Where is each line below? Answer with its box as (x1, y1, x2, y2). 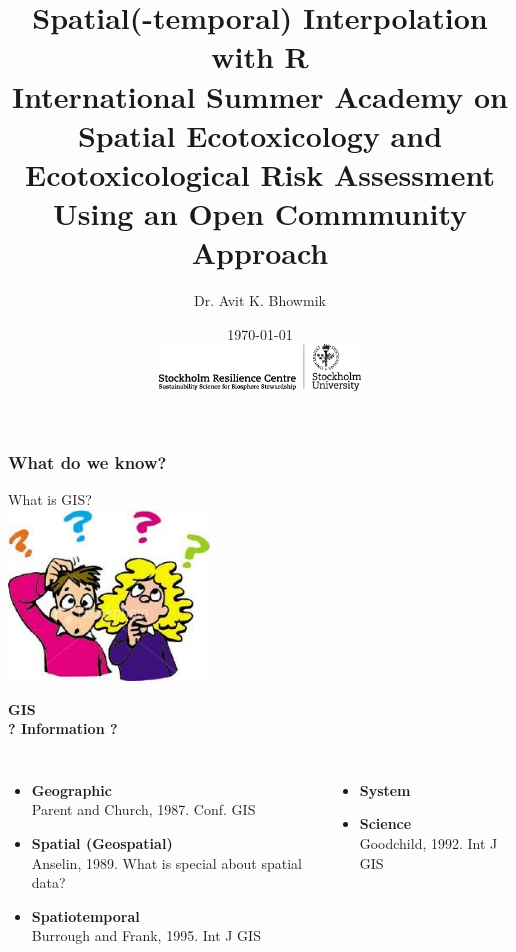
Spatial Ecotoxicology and (77, 114, 443, 155)
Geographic (31, 779, 112, 800)
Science (359, 813, 412, 834)
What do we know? (8, 450, 167, 475)
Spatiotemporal (31, 905, 140, 926)
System (359, 779, 411, 800)
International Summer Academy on (12, 75, 508, 116)
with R (211, 36, 309, 77)
